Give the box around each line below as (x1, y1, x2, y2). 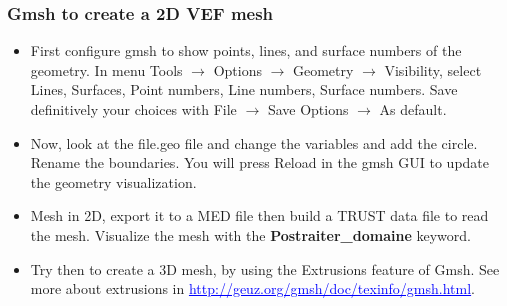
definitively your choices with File (30, 99, 237, 119)
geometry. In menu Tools (30, 59, 183, 80)
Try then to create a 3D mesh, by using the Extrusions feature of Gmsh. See (30, 258, 500, 279)
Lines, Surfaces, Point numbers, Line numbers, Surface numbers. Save (30, 79, 458, 100)
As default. (379, 99, 447, 119)
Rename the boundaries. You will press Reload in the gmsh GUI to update (30, 152, 490, 173)
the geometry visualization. (30, 171, 197, 192)
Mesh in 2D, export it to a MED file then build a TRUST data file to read (30, 205, 489, 226)
